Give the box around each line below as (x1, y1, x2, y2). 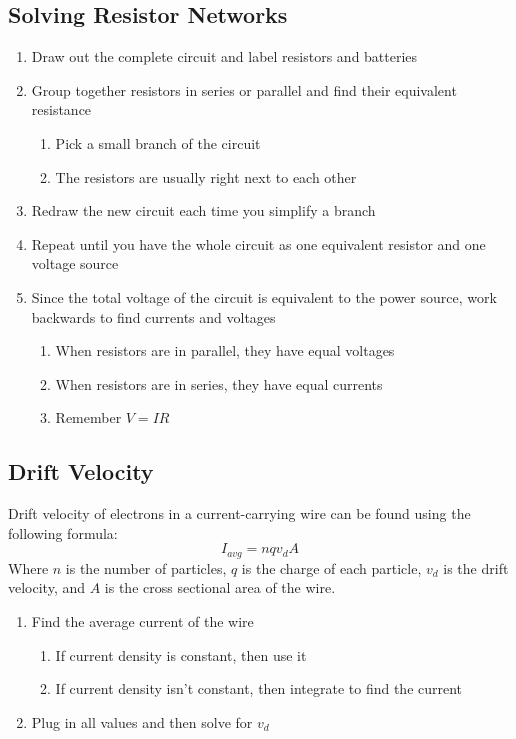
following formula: (8, 522, 118, 543)
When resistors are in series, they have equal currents (55, 373, 383, 394)
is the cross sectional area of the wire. (104, 577, 336, 598)
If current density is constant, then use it (55, 644, 307, 665)
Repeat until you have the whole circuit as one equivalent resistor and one (31, 233, 486, 254)
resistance (31, 99, 92, 120)
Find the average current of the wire (31, 610, 254, 631)
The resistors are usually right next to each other (55, 166, 357, 187)
